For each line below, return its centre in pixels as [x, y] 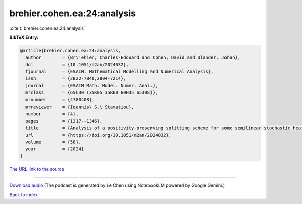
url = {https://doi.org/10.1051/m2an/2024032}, [98, 135]
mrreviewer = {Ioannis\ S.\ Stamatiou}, [80, 107]
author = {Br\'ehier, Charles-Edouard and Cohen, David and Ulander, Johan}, [133, 58]
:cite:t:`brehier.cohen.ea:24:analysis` [47, 28]
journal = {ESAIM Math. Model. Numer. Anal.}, [92, 86]
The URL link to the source [37, 169]
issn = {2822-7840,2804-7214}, [76, 79]
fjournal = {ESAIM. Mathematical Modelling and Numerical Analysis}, [120, 72]
